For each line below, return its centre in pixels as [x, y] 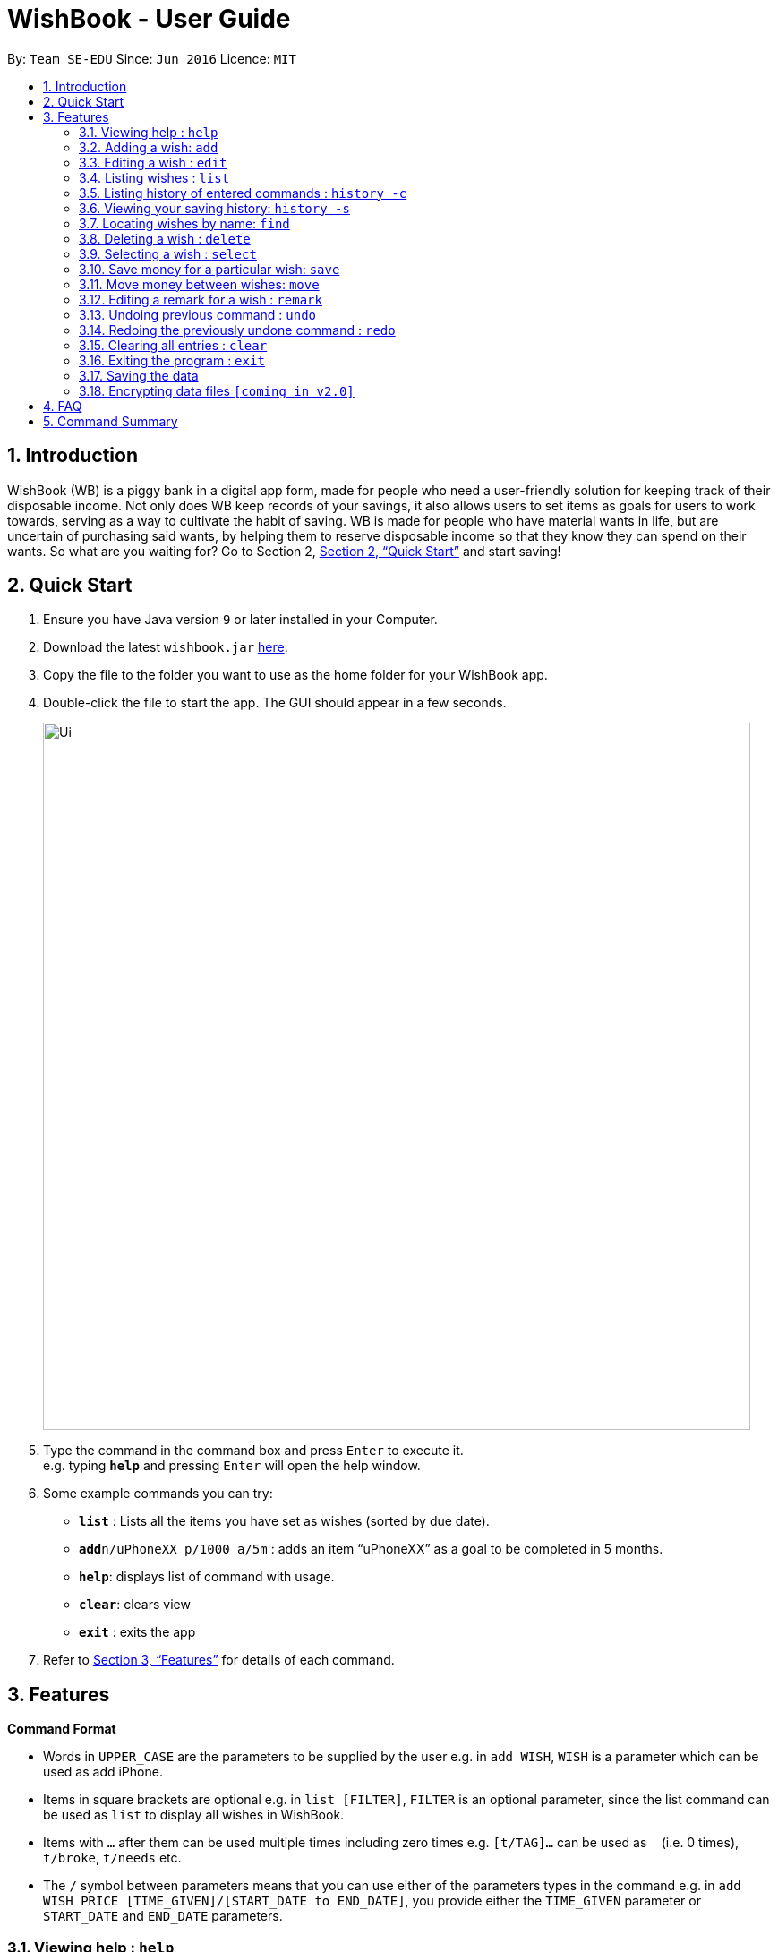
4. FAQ [63, 406]
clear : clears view [135, 1605]
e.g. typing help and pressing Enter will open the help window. [232, 1466]
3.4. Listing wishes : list [154, 177]
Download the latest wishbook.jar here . [166, 647]
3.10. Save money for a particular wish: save [209, 269]
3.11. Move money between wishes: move [199, 284]
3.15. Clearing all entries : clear [173, 345]
